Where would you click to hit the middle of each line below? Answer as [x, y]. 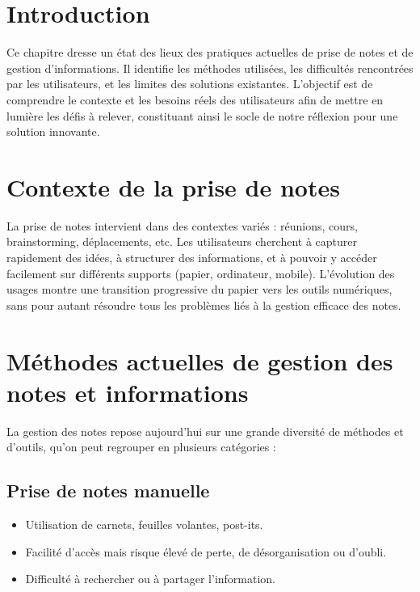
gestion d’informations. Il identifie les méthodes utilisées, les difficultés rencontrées [210, 68]
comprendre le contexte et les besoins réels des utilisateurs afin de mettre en [195, 99]
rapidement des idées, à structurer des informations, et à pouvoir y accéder [192, 257]
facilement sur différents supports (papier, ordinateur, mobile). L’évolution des [201, 273]
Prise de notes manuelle [108, 491]
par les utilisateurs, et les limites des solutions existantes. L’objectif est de [190, 84]
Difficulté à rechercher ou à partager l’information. [151, 579]
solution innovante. [53, 131]
